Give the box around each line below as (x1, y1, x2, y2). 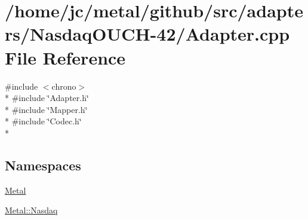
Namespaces (5, 155, 81, 174)
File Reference (5, 45, 126, 69)
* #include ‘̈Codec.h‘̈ (5, 115, 82, 127)
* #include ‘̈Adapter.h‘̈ (5, 91, 89, 104)
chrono (51, 80, 76, 92)
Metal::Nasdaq (5, 204, 58, 216)
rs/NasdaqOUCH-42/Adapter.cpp (5, 22, 290, 46)
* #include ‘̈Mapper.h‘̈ (5, 103, 88, 115)
